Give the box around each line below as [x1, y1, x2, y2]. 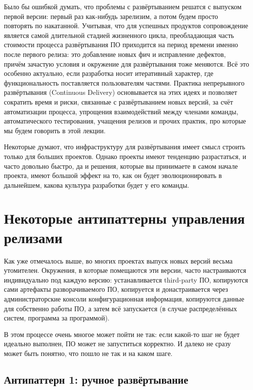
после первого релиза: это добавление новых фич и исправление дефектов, [4, 49, 226, 59]
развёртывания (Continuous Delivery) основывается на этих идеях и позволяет [4, 87, 237, 97]
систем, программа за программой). [4, 313, 110, 323]
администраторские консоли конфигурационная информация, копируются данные [4, 293, 244, 303]
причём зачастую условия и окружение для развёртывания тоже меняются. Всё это [4, 58, 249, 69]
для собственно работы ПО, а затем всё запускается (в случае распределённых [4, 303, 237, 313]
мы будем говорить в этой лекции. [4, 125, 106, 135]
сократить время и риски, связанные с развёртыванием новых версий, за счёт [4, 96, 233, 106]
